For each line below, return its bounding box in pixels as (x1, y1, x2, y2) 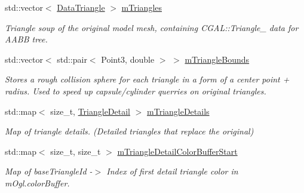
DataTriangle (57, 1, 105, 13)
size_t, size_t (50, 145, 101, 157)
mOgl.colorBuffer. (5, 176, 70, 189)
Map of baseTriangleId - (5, 165, 93, 177)
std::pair (57, 53, 87, 65)
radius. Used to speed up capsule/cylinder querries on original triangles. (5, 84, 266, 97)
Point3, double (101, 53, 155, 65)
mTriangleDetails (147, 105, 210, 117)
